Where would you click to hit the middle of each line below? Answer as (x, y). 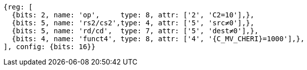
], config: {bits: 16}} (50, 47)
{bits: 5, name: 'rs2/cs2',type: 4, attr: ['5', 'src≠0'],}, (133, 23)
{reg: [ (18, 7)
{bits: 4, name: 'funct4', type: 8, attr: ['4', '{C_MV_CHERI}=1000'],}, (158, 39)
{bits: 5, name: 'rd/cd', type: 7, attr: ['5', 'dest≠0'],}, (135, 31)
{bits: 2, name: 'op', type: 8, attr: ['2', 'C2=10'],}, (133, 15)
